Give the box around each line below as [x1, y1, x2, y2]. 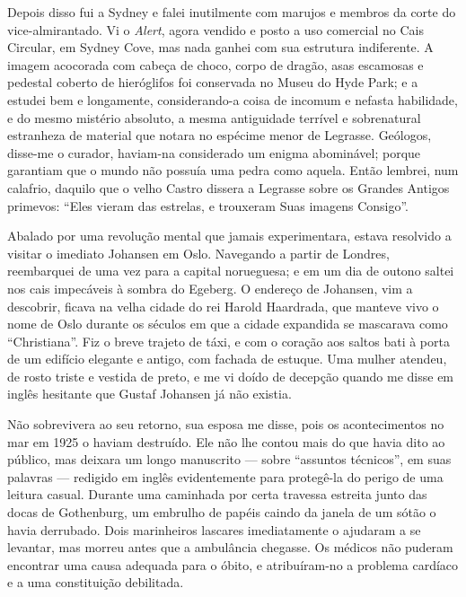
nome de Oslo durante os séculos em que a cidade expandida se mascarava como [7, 314, 448, 333]
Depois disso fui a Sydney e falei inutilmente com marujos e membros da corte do [7, 3, 456, 21]
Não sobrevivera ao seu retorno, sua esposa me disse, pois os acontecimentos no [7, 415, 444, 434]
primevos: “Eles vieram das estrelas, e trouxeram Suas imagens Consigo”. [7, 196, 409, 215]
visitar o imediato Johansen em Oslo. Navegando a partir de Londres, [7, 243, 390, 262]
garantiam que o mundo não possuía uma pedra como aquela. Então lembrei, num [7, 161, 459, 180]
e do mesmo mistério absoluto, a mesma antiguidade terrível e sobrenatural [7, 108, 421, 127]
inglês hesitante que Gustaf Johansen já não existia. [7, 384, 292, 403]
